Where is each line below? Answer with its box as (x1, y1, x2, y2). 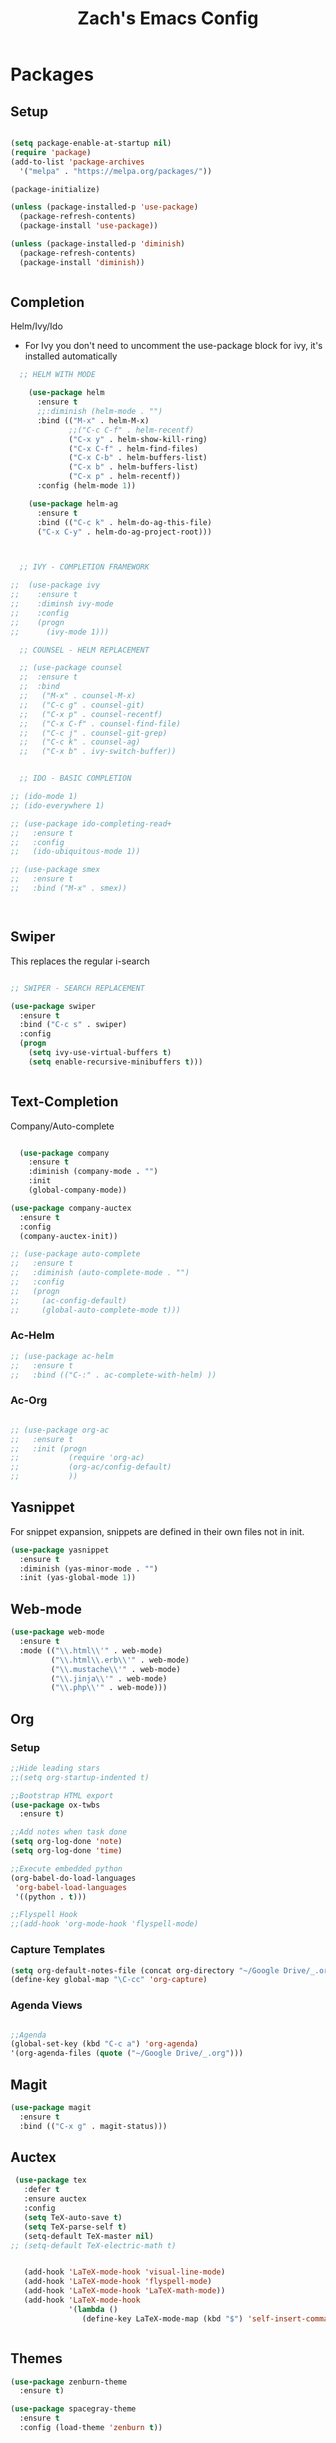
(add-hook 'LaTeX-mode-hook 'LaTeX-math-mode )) (23, 2286, 226, 2296)
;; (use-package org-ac (10, 1425, 110, 1435)
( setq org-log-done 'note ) (10, 1837, 123, 1847)
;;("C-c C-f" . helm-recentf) (68, 425, 195, 435)
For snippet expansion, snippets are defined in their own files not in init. (10, 1525, 305, 1537)
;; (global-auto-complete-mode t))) (10, 1305, 182, 1315)
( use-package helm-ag (28, 498, 118, 509)
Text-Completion (10, 1093, 119, 1111)
